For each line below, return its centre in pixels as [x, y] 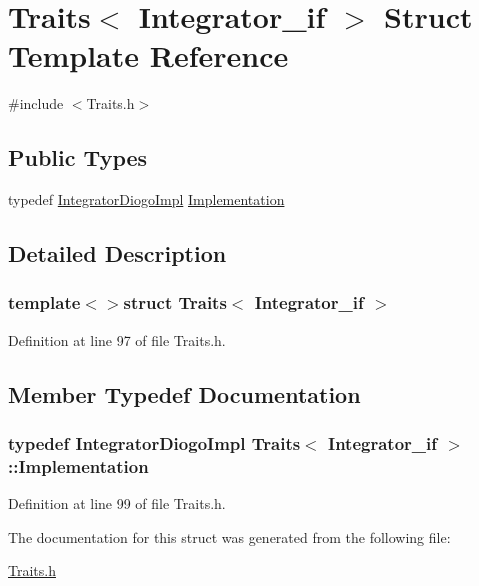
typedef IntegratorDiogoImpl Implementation [146, 199]
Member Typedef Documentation [184, 393]
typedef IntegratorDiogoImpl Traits [154, 443]
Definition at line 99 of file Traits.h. [117, 503]
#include [36, 103]
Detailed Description [117, 253]
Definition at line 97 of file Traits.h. [117, 339]
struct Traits [175, 302]
